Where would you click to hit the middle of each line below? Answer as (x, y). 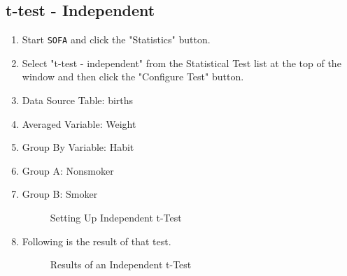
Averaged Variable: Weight (79, 123)
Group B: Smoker (60, 194)
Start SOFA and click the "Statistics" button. (116, 39)
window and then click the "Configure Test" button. (133, 77)
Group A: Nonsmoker (68, 170)
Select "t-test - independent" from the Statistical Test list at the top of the (182, 63)
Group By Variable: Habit (78, 147)
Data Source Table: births (78, 100)
